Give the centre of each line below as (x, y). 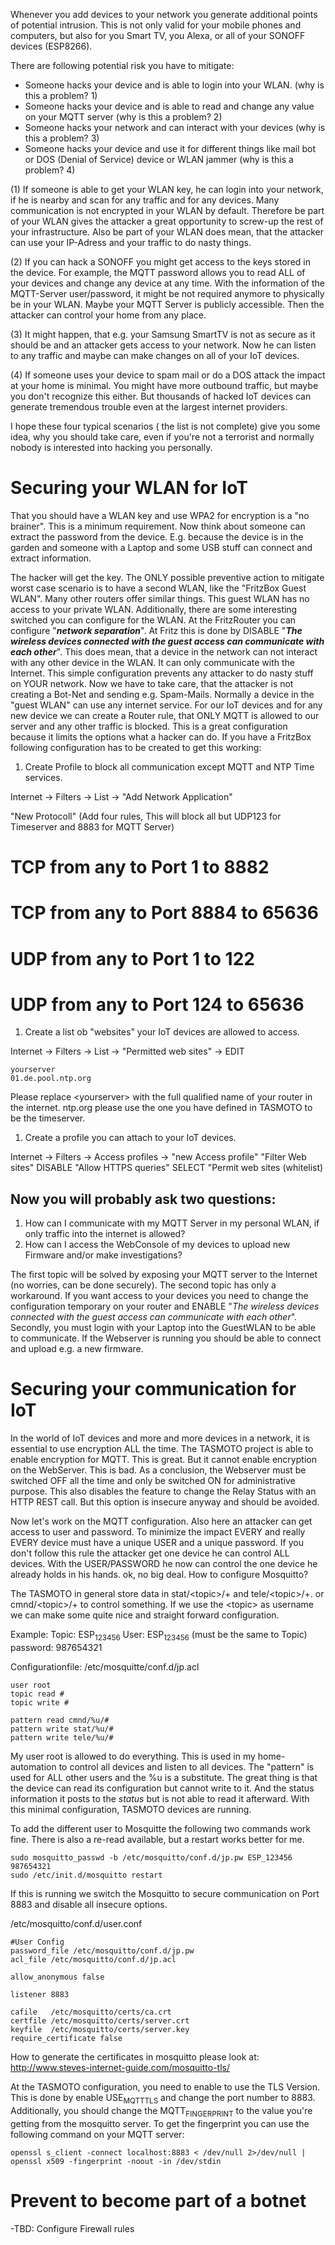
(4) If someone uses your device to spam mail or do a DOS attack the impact (168, 375)
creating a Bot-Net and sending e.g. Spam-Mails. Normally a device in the (162, 694)
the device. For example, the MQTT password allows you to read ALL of (158, 272)
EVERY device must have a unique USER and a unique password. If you (157, 1543)
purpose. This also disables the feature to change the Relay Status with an (163, 1491)
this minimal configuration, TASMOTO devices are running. (131, 1809)
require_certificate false (66, 2038)
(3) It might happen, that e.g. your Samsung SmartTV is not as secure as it (163, 334)
